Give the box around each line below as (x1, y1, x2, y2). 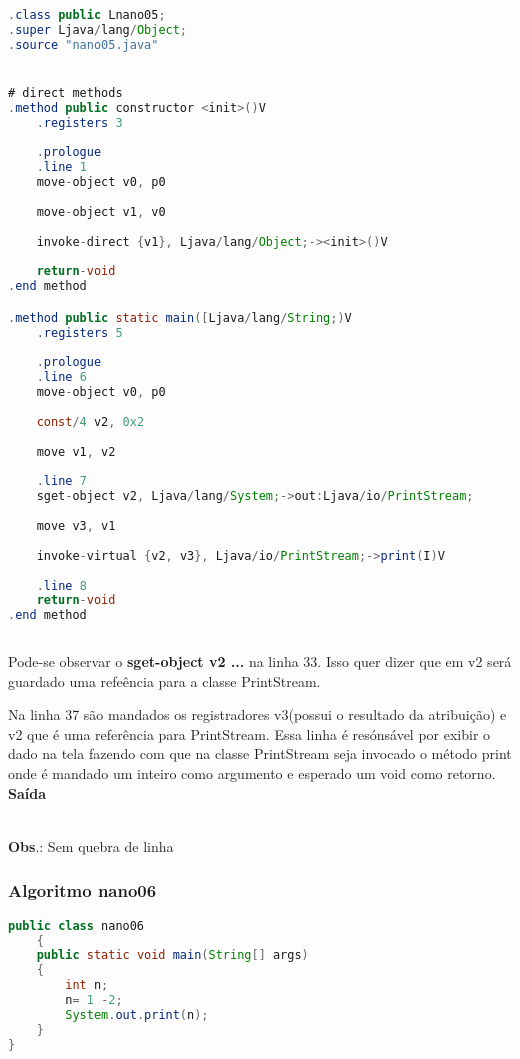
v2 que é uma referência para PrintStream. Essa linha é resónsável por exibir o (8, 723, 491, 744)
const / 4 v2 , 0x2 (36, 414, 145, 429)
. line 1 (36, 160, 87, 175)
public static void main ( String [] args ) (36, 948, 309, 963)
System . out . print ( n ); (65, 1007, 209, 1022)
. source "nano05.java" (8, 37, 159, 52)
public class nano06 (8, 918, 145, 933)
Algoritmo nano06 (8, 878, 157, 903)
